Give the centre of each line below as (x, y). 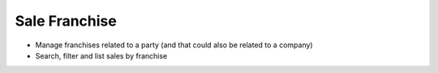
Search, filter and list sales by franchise (101, 55)
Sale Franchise (66, 21)
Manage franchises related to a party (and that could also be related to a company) (174, 45)
